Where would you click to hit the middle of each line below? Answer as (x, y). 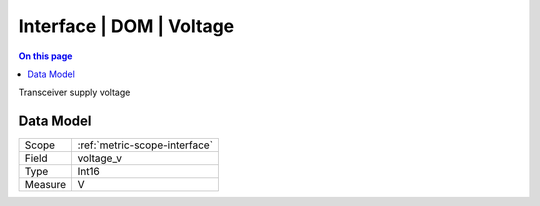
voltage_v (99, 158)
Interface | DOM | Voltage (126, 26)
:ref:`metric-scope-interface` (145, 145)
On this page (45, 56)
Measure (45, 185)
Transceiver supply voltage (74, 92)
